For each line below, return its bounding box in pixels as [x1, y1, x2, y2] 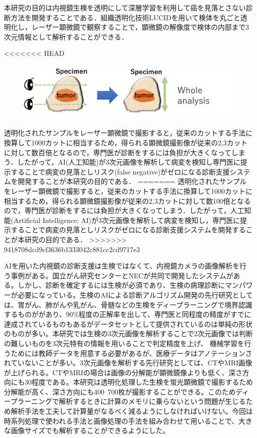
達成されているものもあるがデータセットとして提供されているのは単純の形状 [4, 318, 253, 329]
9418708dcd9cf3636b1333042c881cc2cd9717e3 [4, 244, 140, 254]
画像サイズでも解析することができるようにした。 [10, 425, 170, 436]
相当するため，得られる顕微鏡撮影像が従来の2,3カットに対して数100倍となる [4, 195, 251, 206]
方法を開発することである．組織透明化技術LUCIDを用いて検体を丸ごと [10, 12, 241, 22]
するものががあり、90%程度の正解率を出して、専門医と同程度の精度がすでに [4, 309, 252, 319]
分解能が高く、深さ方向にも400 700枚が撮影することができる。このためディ [4, 386, 249, 396]
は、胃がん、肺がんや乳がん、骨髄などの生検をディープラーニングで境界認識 [4, 299, 253, 309]
